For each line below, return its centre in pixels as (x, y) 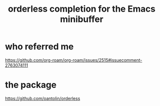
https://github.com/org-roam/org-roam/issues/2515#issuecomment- (74, 60)
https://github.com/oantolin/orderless (43, 98)
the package (31, 85)
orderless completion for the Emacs (82, 9)
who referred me (39, 47)
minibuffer (82, 19)
